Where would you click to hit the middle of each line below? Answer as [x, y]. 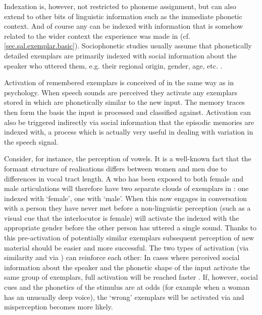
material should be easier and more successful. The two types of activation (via [126, 247]
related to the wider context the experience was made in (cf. [97, 36]
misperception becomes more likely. [59, 307]
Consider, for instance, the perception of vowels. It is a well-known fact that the [128, 159]
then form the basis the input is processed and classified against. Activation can [127, 112]
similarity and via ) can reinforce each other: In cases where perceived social [122, 257]
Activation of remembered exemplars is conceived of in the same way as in [119, 82]
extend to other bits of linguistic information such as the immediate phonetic [123, 16]
